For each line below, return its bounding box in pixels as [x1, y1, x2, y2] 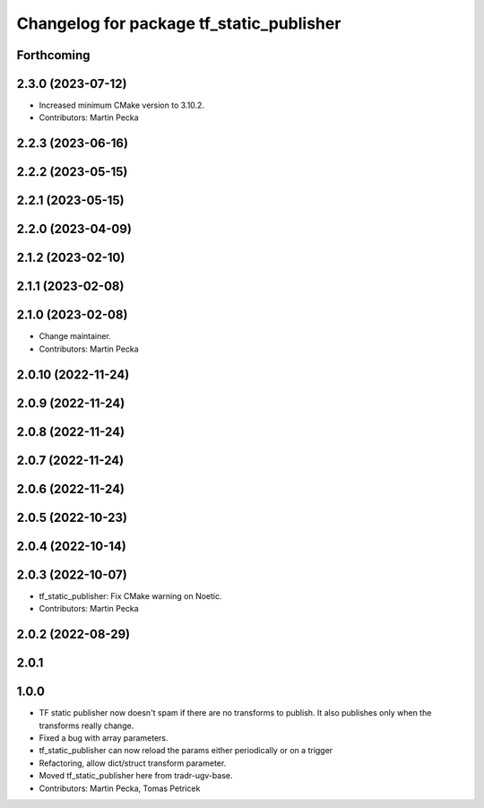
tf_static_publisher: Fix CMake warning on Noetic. [39, 590, 223, 601]
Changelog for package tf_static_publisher [16, 13, 341, 33]
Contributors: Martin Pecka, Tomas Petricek [39, 783, 201, 794]
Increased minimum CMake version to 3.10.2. [39, 100, 205, 111]
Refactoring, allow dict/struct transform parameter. [39, 758, 227, 769]
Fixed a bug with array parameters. [39, 732, 169, 743]
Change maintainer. [39, 331, 111, 342]
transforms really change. [39, 720, 134, 731]
